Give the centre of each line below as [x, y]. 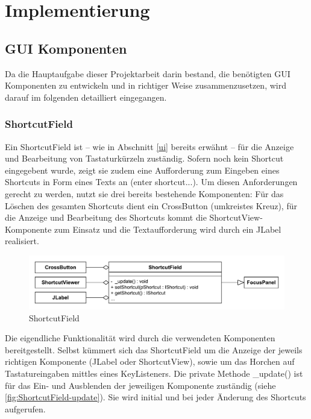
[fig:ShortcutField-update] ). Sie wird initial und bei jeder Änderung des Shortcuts [155, 397]
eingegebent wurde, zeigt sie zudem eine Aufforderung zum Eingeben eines [142, 170]
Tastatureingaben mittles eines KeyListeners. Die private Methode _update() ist [154, 373]
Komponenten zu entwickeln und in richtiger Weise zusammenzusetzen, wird [146, 85]
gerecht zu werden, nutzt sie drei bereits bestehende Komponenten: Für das [144, 193]
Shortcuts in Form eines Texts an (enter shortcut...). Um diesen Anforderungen [151, 182]
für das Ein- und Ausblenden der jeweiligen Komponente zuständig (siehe [140, 385]
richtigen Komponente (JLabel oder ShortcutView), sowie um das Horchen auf [150, 361]
